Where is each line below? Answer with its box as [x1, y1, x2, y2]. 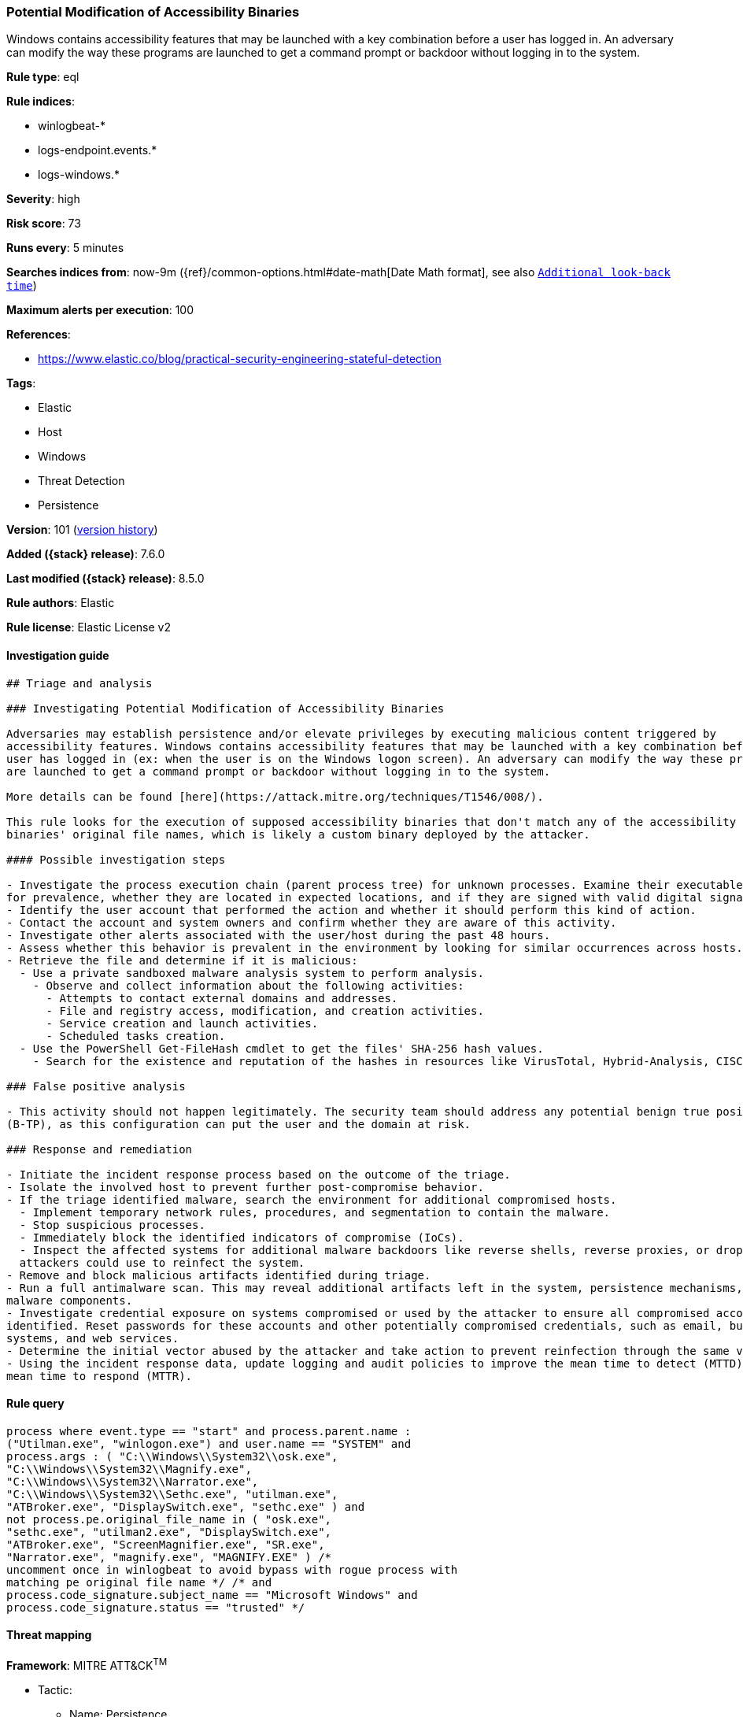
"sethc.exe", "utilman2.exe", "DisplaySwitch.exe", [6, 1525, 332, 1538]
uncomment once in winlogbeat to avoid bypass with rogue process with [6, 1563, 458, 1576]
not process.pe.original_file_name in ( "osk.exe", [6, 1512, 332, 1526]
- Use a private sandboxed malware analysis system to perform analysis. [19, 966, 484, 979]
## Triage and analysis [6, 676, 153, 690]
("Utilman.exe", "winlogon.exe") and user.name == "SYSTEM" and [6, 1437, 412, 1450]
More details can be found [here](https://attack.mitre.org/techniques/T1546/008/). [6, 790, 544, 803]
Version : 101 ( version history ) [6, 523, 158, 537]
